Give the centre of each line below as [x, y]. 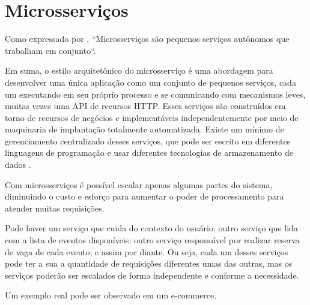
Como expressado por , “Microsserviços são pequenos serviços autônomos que [147, 39]
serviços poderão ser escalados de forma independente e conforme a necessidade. [152, 275]
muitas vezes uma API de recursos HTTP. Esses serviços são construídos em [145, 106]
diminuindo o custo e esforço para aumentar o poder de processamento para [144, 196]
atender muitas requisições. [55, 208]
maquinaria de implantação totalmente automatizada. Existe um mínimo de [144, 129]
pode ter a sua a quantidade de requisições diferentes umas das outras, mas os [149, 263]
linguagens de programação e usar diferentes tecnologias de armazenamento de [149, 152]
